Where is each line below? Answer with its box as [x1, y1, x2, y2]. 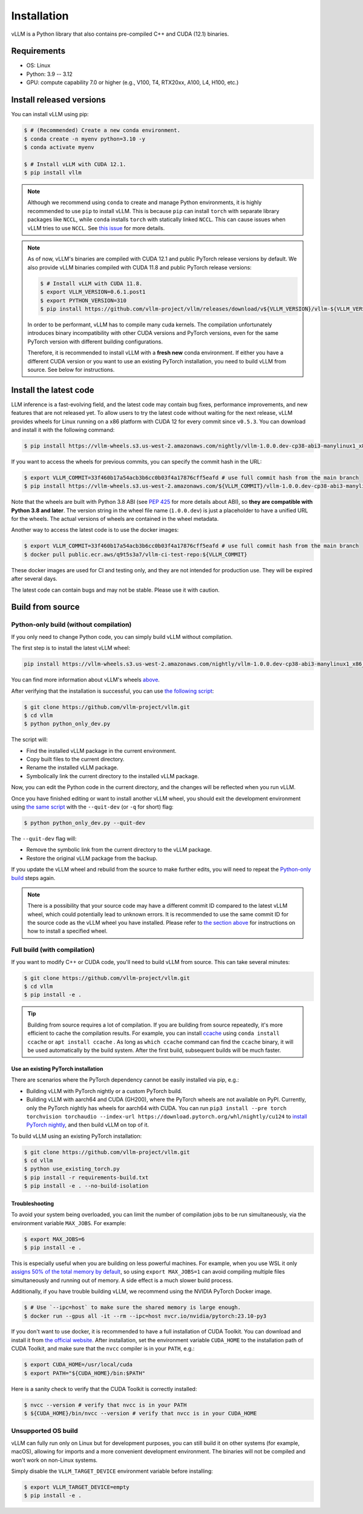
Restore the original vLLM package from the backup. [26, 855, 157, 862]
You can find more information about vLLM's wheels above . [11, 676, 160, 684]
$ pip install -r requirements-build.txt [24, 1174, 149, 1181]
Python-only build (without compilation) [11, 621, 132, 629]
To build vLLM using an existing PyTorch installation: [11, 1132, 142, 1140]
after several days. [11, 575, 57, 583]
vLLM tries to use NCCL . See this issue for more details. [27, 224, 165, 231]
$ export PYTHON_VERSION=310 [40, 297, 127, 304]
